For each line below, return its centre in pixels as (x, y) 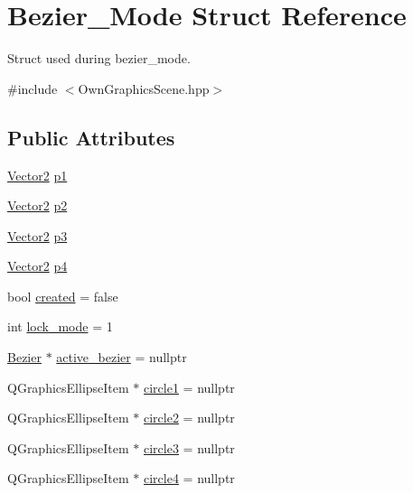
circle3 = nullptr (189, 447)
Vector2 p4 (38, 266)
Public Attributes (91, 137)
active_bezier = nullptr (122, 357)
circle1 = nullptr (189, 387)
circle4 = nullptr (189, 478)
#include (33, 88)
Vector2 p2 (38, 205)
